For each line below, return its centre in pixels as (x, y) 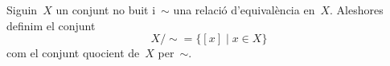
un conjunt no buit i (106, 10)
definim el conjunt (51, 25)
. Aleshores (357, 10)
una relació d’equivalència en (244, 10)
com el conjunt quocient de (73, 53)
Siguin (22, 10)
